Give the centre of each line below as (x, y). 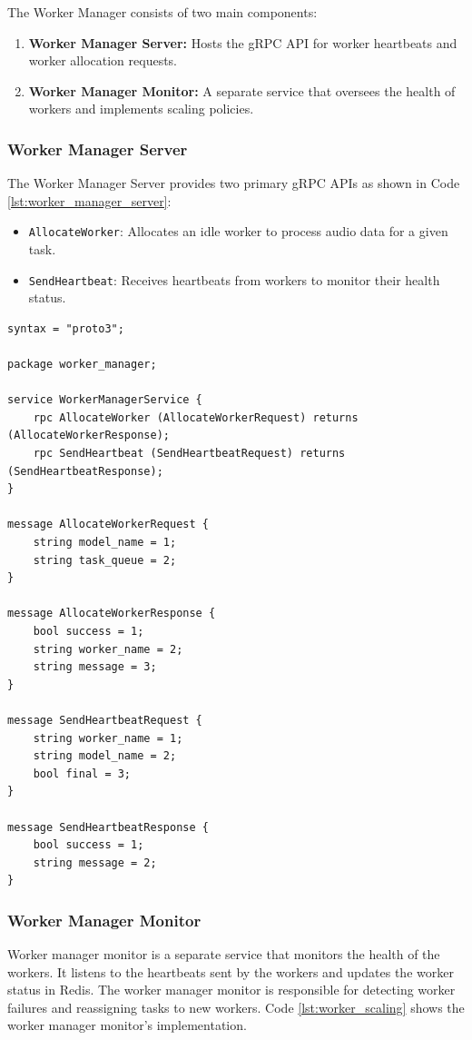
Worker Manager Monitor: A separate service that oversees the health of (242, 90)
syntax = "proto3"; (66, 328)
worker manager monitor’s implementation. (127, 1025)
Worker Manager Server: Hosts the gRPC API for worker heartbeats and (243, 42)
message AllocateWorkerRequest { (108, 525)
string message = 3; (95, 667)
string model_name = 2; (105, 756)
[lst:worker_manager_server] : (89, 200)
